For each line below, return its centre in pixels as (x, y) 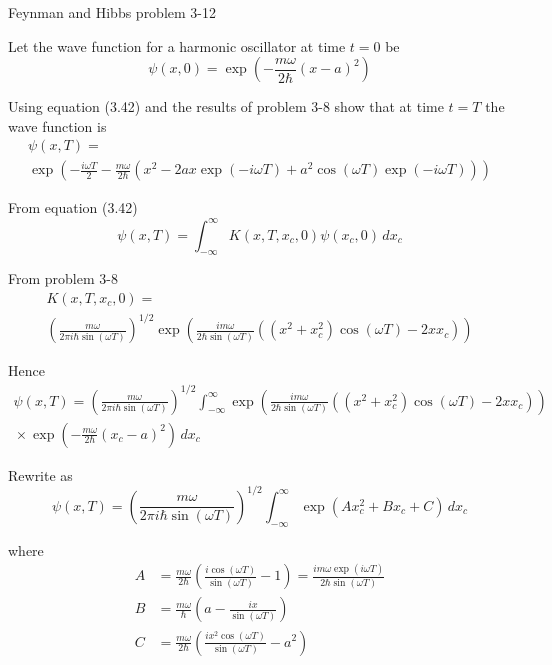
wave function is (57, 125)
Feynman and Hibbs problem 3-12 (112, 12)
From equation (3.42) (73, 207)
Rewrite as (40, 474)
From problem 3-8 (63, 278)
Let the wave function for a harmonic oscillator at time (177, 45)
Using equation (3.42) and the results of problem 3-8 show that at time (226, 106)
